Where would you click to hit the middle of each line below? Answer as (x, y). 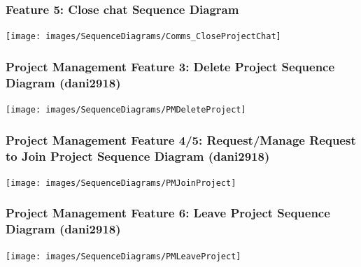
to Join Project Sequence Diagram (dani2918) (138, 156)
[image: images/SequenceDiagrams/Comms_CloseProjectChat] (143, 37)
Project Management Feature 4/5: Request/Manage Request (181, 139)
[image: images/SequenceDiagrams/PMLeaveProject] (123, 256)
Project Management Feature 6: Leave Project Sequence (168, 213)
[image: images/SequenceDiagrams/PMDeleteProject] (126, 110)
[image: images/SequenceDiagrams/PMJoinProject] (121, 183)
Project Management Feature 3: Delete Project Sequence (170, 66)
